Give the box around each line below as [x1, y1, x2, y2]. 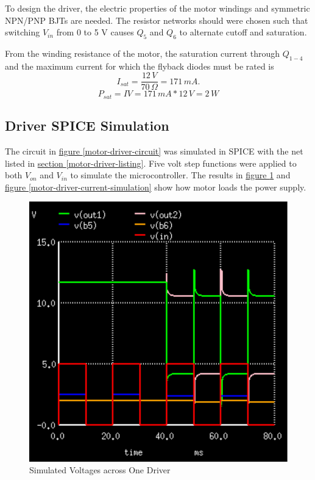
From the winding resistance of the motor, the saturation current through [5, 46, 280, 59]
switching [5, 26, 40, 38]
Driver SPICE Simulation [5, 116, 169, 135]
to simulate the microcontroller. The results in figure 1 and [70, 169, 291, 181]
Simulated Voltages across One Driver [29, 464, 171, 476]
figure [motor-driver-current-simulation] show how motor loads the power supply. [5, 180, 306, 193]
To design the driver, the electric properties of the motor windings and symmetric [5, 2, 310, 14]
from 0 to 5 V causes [56, 26, 134, 38]
